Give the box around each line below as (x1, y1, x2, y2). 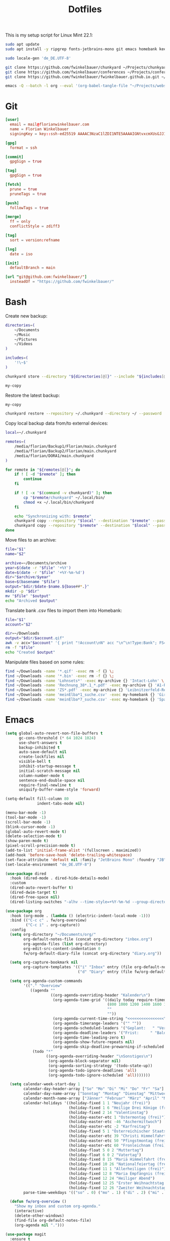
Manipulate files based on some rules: (5, 659, 85, 665)
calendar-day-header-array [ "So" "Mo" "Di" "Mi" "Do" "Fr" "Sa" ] (23, 1087, 164, 1092)
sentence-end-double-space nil (18, 778, 85, 783)
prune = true (10, 186, 37, 192)
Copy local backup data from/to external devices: (5, 420, 109, 426)
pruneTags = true (10, 191, 47, 196)
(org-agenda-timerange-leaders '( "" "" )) (53, 1021, 142, 1026)
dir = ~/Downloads (5, 631, 39, 636)
